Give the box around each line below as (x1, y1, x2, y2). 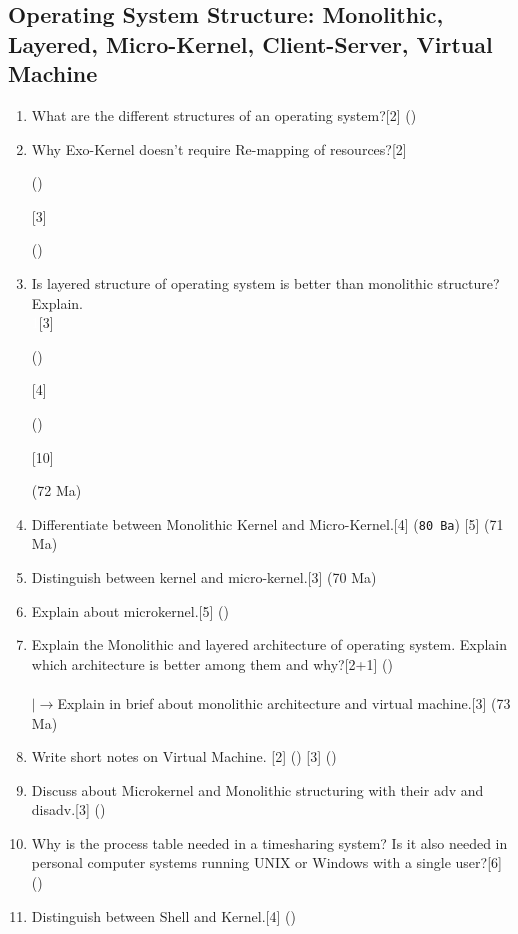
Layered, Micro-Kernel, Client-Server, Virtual (8, 28, 493, 59)
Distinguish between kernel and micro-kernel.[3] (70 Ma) (31, 566, 377, 587)
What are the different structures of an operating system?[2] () (31, 104, 417, 125)
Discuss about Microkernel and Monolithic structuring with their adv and (31, 779, 484, 800)
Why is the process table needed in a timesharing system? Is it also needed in (31, 832, 508, 853)
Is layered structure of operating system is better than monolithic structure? (31, 272, 500, 293)
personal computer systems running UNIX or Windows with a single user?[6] (31, 852, 502, 873)
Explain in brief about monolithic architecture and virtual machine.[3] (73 (57, 692, 511, 713)
